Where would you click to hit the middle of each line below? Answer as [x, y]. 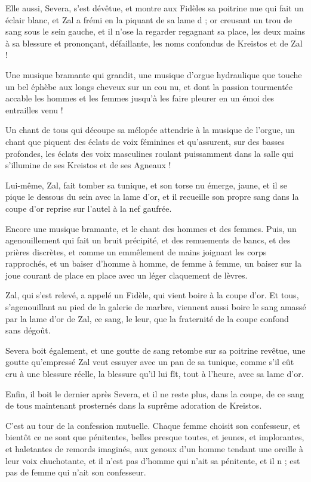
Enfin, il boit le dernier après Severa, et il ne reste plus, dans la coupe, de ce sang [155, 393]
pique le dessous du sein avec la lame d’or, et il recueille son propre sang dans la [152, 197]
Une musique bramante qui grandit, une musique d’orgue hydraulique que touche [154, 74]
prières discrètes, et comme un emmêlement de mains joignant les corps [136, 251]
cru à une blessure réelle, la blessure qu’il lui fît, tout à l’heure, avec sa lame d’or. [155, 374]
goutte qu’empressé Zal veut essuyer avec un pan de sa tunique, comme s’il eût [150, 362]
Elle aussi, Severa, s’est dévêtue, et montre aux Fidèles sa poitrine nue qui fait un [155, 8]
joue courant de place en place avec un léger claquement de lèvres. [127, 275]
